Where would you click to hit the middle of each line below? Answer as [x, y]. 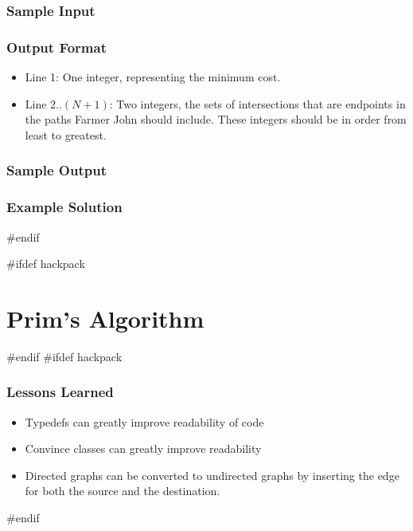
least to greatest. [66, 134]
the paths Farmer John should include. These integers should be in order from [216, 119]
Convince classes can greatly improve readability [143, 448]
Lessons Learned [60, 392]
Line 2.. [43, 103]
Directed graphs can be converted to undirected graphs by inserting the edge [212, 475]
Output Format [56, 47]
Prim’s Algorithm [105, 318]
